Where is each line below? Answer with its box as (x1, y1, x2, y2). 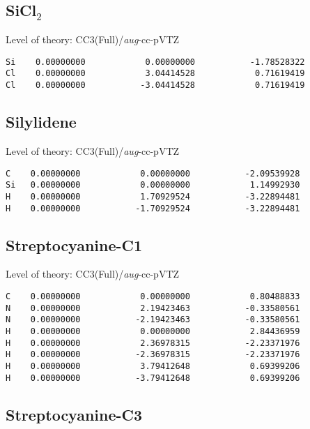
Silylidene (6, 111, 77, 133)
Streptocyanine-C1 (6, 234, 143, 255)
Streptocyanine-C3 (6, 403, 143, 425)
